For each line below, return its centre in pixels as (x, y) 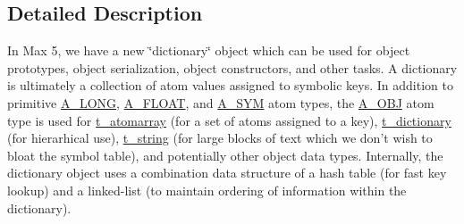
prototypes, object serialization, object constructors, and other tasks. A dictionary (232, 67)
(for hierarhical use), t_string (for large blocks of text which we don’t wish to (220, 138)
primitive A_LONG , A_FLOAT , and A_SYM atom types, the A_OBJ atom (221, 102)
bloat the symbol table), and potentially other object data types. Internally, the (225, 155)
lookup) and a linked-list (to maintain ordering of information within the (207, 190)
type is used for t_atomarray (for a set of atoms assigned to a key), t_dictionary (229, 120)
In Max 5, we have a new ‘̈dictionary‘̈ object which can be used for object (209, 50)
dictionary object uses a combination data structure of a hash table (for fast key (227, 173)
